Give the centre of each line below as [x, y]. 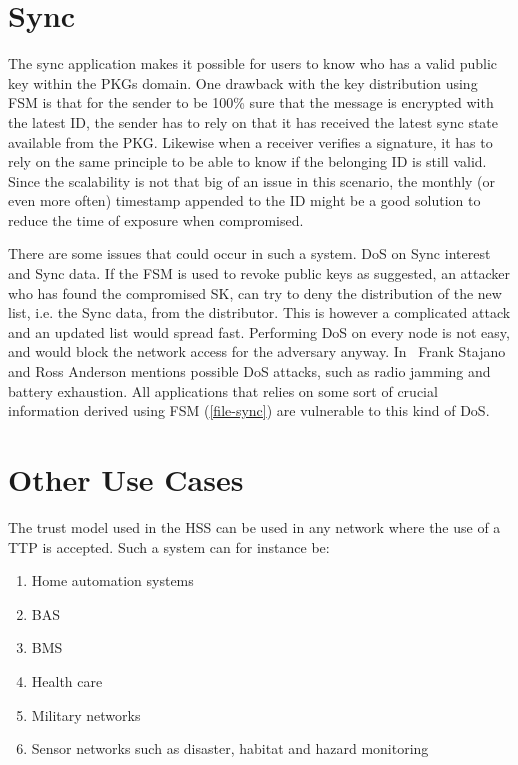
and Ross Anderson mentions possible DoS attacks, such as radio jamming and [249, 371]
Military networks [86, 714]
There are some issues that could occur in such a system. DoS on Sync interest [249, 253]
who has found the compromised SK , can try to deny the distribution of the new [255, 292]
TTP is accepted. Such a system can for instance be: [169, 546]
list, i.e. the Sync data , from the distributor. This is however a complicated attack [259, 312]
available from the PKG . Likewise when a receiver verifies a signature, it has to [250, 141]
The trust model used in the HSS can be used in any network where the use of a [254, 526]
